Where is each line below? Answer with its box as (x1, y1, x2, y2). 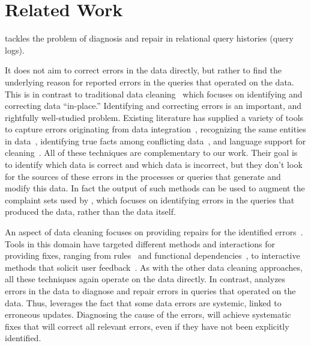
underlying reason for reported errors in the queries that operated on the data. (5, 75, 294, 88)
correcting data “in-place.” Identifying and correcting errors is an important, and (5, 99, 302, 112)
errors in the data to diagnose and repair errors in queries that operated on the (5, 285, 296, 297)
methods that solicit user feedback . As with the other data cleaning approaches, (5, 261, 303, 273)
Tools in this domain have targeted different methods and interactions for (5, 237, 276, 250)
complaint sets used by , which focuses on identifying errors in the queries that (5, 193, 295, 206)
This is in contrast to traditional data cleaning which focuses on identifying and (5, 87, 303, 100)
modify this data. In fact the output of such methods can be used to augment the (5, 182, 305, 194)
